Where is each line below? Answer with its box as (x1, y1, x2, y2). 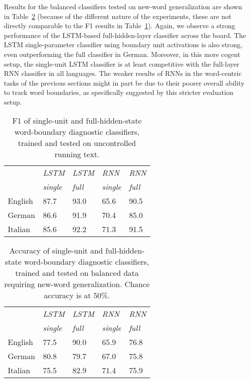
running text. (54, 148, 100, 160)
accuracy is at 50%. (44, 289, 110, 301)
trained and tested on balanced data (15, 267, 139, 278)
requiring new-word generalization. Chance (4, 278, 150, 290)
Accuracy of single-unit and (9, 244, 103, 256)
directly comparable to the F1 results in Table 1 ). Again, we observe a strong (4, 20, 235, 31)
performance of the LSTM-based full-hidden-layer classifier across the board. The (4, 30, 246, 40)
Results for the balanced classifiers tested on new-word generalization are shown (4, 1, 242, 11)
